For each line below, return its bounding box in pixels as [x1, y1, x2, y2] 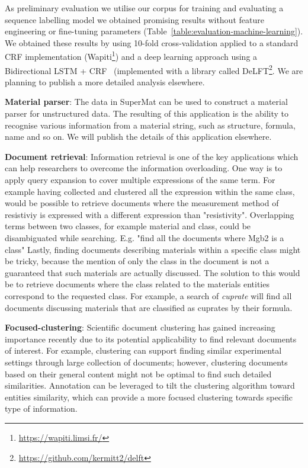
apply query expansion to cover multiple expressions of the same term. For [5, 174, 275, 186]
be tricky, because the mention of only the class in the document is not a [5, 255, 269, 267]
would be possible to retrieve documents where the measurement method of [5, 197, 279, 209]
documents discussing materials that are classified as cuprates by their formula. [5, 301, 293, 313]
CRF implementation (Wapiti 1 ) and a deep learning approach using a [5, 49, 258, 63]
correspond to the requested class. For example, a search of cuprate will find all [5, 289, 292, 302]
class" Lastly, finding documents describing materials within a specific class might [5, 243, 301, 255]
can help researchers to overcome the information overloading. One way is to [5, 162, 283, 174]
